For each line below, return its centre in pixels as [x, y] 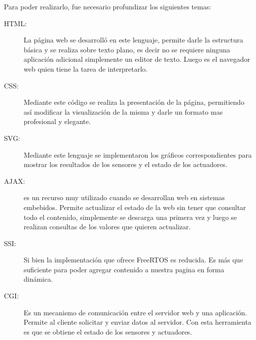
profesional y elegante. [57, 121]
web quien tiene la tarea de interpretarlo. [86, 68]
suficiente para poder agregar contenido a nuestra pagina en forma [124, 269]
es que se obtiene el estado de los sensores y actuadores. [108, 331]
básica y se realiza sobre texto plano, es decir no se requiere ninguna [127, 49]
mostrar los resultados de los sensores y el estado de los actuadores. [126, 164]
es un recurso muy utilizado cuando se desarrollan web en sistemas [124, 197]
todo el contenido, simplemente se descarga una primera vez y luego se [130, 217]
